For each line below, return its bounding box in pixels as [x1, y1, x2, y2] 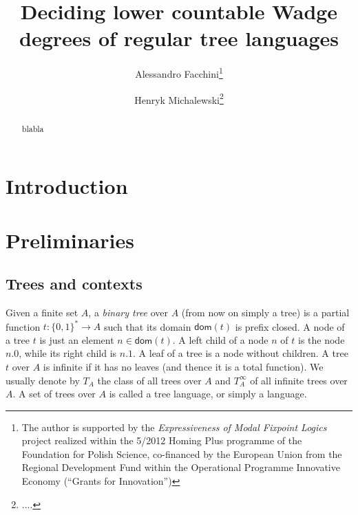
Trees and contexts [6, 273, 143, 294]
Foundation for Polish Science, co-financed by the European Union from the [21, 446, 342, 461]
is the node [297, 332, 345, 347]
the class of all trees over [97, 373, 202, 387]
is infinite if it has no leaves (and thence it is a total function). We [43, 359, 324, 373]
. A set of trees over [12, 386, 96, 401]
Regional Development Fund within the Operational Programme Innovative [21, 460, 340, 474]
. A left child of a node [172, 332, 268, 347]
